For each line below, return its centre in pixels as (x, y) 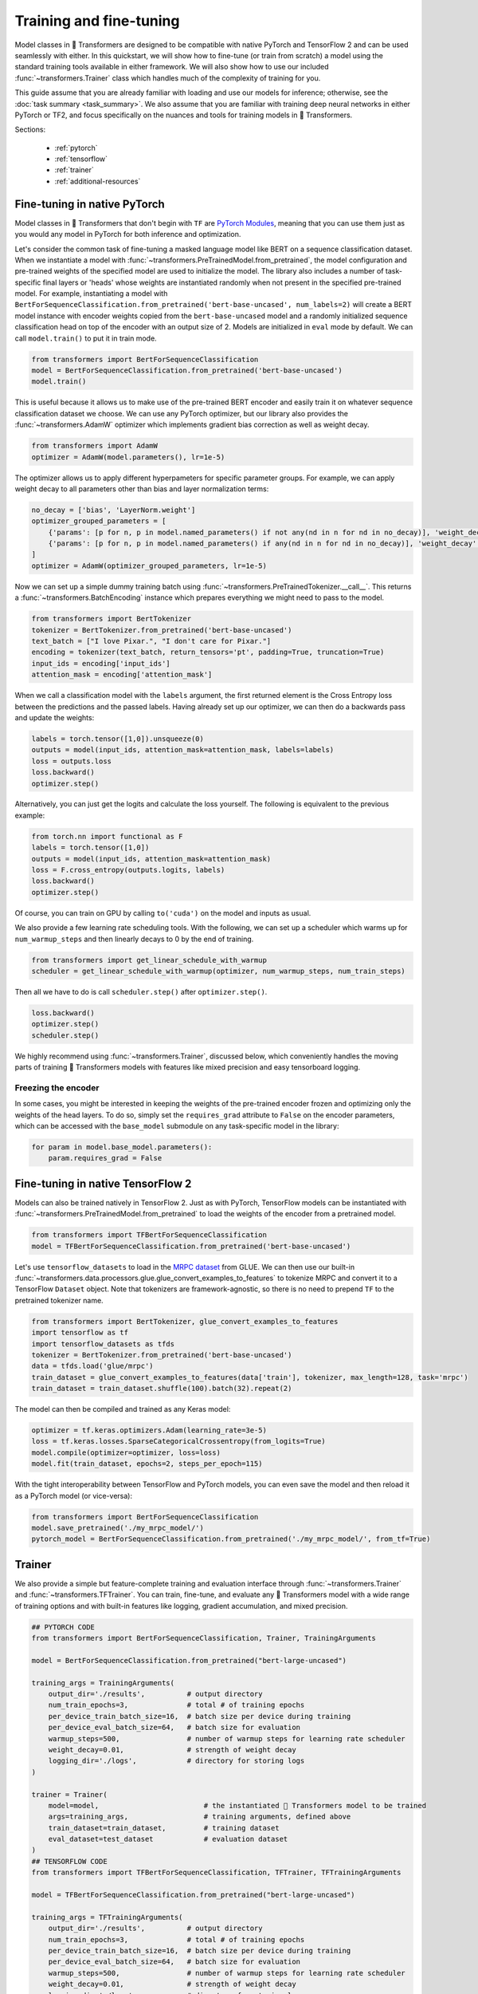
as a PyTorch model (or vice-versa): (74, 1495)
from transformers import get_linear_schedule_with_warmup (149, 960)
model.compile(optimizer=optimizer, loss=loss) (126, 1452)
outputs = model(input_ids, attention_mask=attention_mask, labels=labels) (183, 750)
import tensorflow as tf (80, 1333)
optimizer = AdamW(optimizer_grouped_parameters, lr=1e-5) (149, 565)
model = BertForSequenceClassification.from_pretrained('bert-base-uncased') (187, 370)
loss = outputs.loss (71, 761)
